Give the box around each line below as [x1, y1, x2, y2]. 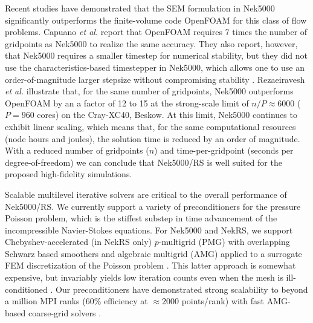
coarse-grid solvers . [28, 306, 102, 319]
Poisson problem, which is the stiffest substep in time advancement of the [5, 212, 277, 224]
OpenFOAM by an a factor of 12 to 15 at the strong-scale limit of [5, 96, 249, 109]
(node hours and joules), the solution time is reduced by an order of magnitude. [5, 132, 300, 145]
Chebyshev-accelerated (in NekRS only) [5, 235, 152, 248]
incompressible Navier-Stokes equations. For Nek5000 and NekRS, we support [5, 223, 293, 236]
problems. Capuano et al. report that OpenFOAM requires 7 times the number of [5, 25, 308, 38]
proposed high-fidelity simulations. [5, 168, 132, 180]
